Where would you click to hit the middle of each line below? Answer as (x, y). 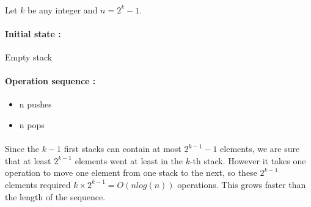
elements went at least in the (129, 160)
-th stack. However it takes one (248, 160)
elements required (38, 184)
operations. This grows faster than (242, 184)
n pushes (35, 104)
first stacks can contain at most (123, 149)
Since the (22, 149)
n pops (32, 124)
